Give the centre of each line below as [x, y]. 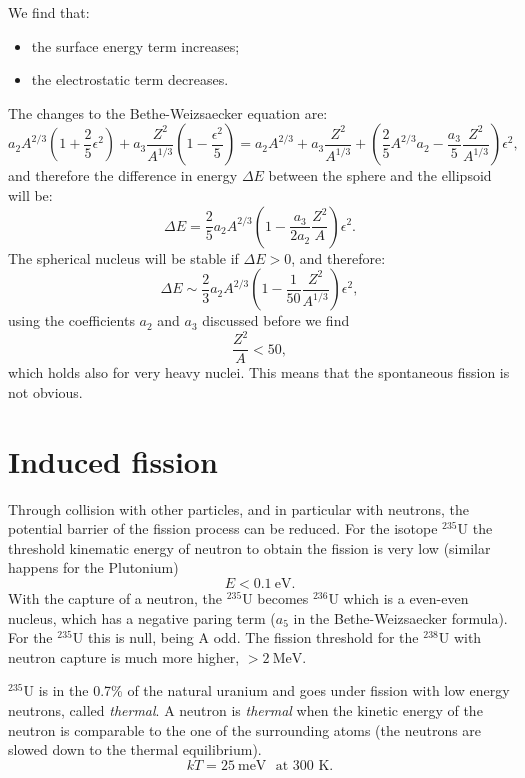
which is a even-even [406, 598]
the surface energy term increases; [135, 45]
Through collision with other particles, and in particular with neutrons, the [238, 508]
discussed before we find [276, 320]
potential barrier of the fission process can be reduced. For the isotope [223, 528]
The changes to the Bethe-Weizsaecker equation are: [168, 112]
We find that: [49, 12]
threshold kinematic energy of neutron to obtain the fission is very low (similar [249, 547]
